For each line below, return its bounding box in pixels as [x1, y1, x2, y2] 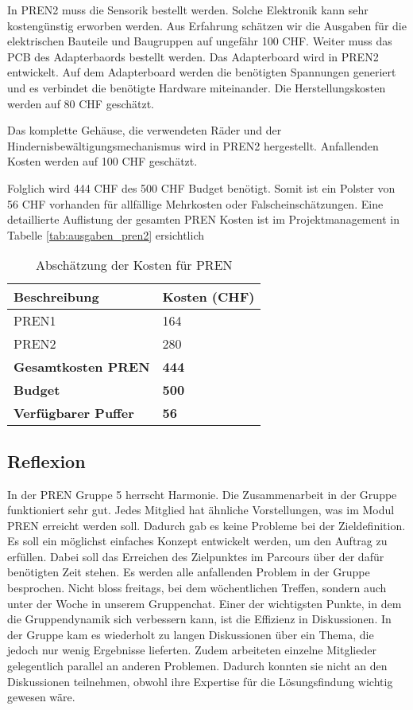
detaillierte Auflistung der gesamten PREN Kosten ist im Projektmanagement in [7, 211, 399, 228]
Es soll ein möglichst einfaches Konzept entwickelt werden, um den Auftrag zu [7, 532, 388, 549]
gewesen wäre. [7, 689, 75, 705]
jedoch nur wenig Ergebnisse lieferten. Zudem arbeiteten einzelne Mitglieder [7, 642, 376, 658]
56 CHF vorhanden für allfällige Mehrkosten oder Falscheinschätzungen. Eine [7, 195, 384, 212]
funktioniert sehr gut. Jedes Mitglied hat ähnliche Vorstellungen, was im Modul [7, 501, 395, 518]
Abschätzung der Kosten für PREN [35, 256, 233, 275]
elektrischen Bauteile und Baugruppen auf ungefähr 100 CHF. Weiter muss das [7, 33, 392, 49]
